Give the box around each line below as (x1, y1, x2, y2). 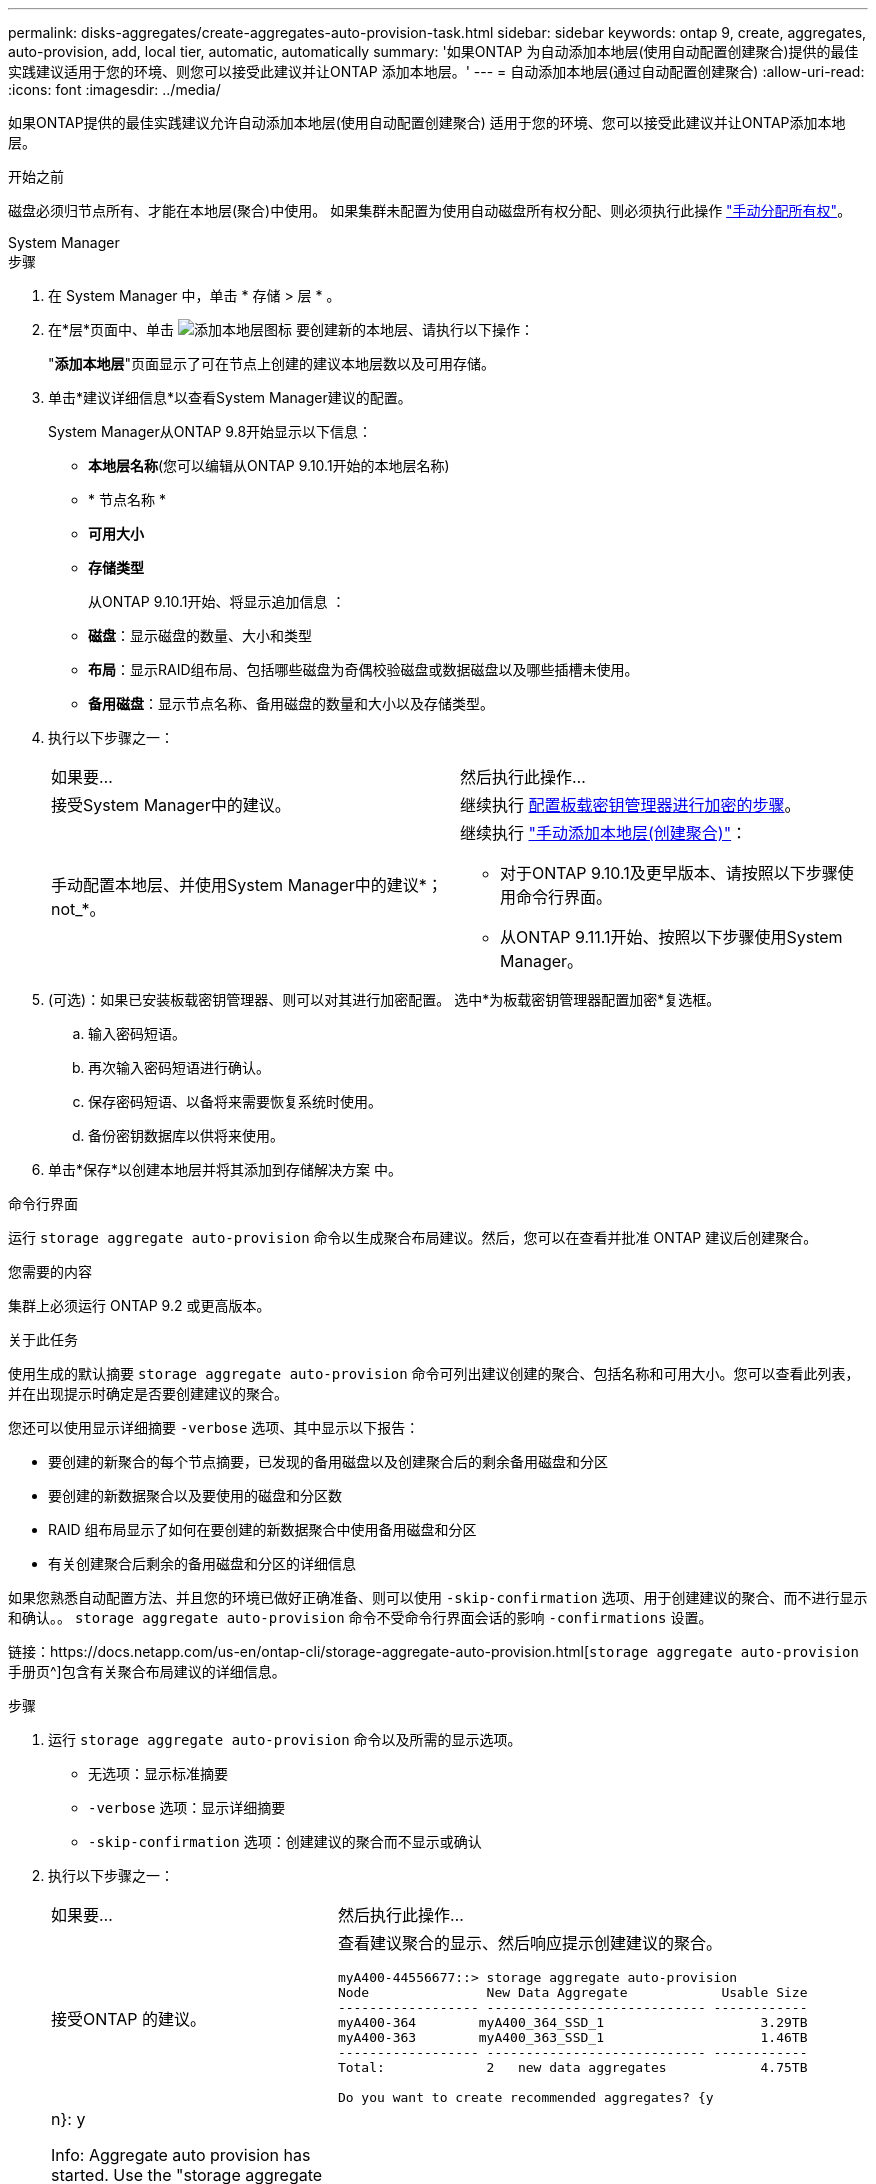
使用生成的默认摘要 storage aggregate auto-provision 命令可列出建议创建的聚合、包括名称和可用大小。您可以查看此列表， (8, 1365, 860, 1382)
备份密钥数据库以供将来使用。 (88, 1127, 284, 1144)
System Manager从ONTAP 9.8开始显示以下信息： (48, 423, 373, 440)
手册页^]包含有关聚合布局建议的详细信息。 (8, 1663, 286, 1680)
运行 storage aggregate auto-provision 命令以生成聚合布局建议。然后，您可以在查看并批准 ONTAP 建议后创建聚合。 (8, 1229, 818, 1246)
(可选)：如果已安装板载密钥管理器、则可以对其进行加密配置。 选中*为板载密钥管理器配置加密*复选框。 (48, 991, 721, 1008)
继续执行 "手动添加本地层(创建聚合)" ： (460, 823, 748, 843)
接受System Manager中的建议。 (51, 795, 291, 815)
